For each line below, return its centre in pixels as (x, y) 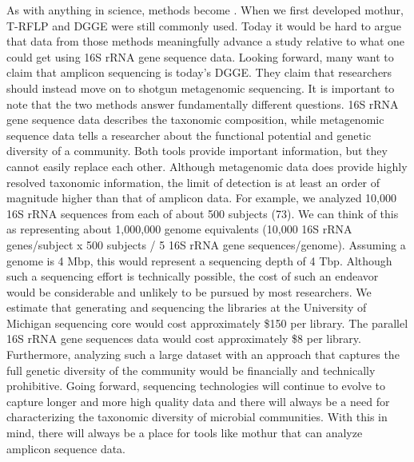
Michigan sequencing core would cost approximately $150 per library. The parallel (207, 323)
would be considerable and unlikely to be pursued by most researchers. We (189, 291)
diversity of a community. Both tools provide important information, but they (197, 151)
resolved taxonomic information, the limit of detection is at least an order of (193, 182)
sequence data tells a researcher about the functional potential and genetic (189, 135)
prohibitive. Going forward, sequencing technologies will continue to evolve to (196, 386)
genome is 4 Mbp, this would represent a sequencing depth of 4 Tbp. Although (199, 260)
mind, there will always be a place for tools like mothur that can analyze (185, 433)
